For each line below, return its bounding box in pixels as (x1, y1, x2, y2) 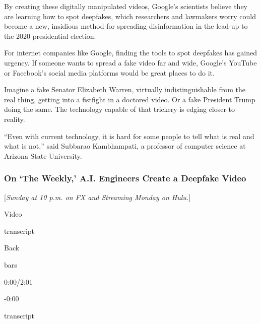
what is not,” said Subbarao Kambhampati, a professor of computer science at (4, 141, 246, 151)
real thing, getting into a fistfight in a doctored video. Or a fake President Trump (4, 94, 255, 104)
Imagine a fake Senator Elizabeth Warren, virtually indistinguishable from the (4, 84, 245, 95)
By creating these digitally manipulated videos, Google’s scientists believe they (4, 1, 247, 11)
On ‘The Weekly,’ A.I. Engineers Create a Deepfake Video (4, 172, 246, 184)
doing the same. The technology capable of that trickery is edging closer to (4, 104, 235, 114)
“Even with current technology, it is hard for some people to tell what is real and (4, 131, 254, 141)
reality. (4, 113, 25, 124)
